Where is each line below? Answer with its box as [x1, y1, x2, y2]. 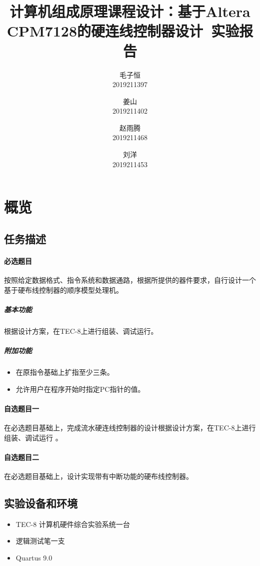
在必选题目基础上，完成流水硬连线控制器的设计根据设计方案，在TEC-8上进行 [4, 422, 256, 432]
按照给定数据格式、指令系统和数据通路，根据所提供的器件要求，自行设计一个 [4, 275, 256, 285]
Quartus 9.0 [15, 552, 52, 562]
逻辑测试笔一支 [15, 535, 65, 546]
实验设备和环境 [4, 495, 77, 510]
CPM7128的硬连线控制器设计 [6, 21, 203, 41]
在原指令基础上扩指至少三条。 [15, 366, 114, 377]
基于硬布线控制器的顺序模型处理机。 [4, 284, 123, 295]
